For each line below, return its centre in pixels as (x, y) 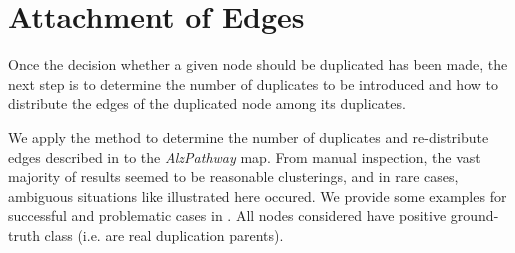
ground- (474, 215)
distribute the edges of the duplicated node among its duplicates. (207, 103)
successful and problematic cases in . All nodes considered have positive (227, 215)
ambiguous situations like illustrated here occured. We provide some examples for (257, 195)
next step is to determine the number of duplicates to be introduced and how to (253, 83)
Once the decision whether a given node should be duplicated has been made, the (258, 64)
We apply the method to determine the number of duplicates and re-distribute (248, 136)
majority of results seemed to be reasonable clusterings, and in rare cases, (233, 176)
